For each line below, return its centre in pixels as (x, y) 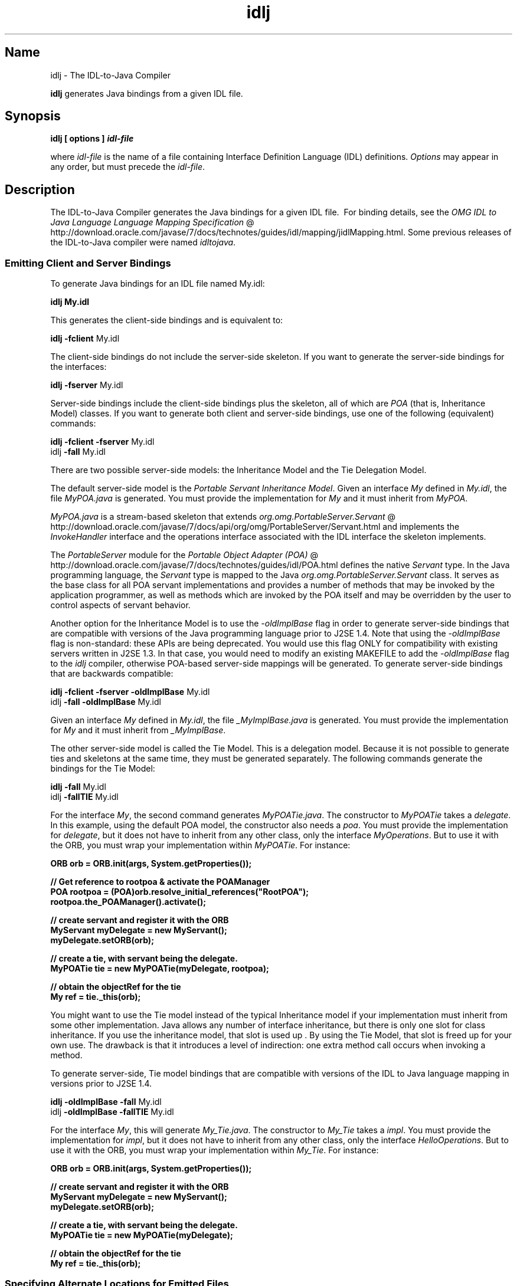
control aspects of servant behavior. (120, 605)
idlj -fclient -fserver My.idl (102, 442)
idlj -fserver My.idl (87, 385)
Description (40, 189)
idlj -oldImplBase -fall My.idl (106, 1102)
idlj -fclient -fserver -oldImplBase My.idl (130, 692)
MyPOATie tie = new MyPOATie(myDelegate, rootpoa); (160, 969)
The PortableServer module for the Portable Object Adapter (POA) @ (184, 555)
